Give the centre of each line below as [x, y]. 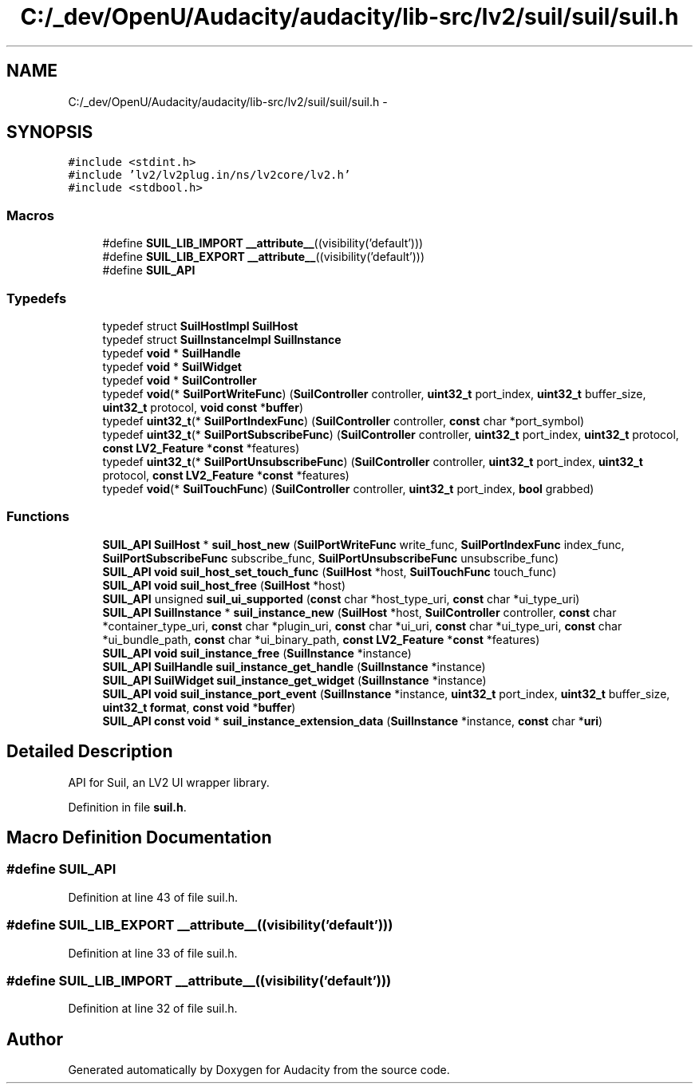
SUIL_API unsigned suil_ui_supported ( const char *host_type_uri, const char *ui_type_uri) [341, 598]
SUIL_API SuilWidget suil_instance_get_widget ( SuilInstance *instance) [294, 680]
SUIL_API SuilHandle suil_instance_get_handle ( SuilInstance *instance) [294, 666]
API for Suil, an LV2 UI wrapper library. [169, 782]
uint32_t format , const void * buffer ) [199, 707]
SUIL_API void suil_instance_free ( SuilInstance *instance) [257, 653]
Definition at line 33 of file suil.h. [153, 953]
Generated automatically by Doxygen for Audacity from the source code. [259, 1070]
